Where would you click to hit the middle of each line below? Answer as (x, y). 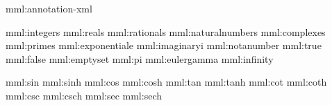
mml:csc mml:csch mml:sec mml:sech (84, 95)
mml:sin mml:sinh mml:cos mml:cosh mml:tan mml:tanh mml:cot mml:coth (166, 82)
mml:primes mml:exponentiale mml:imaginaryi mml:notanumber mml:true (164, 45)
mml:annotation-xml (49, 8)
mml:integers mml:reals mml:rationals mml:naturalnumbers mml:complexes (166, 31)
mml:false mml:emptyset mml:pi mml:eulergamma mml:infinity (140, 58)
